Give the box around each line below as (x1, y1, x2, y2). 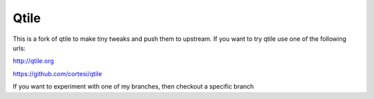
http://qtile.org (12, 57, 55, 65)
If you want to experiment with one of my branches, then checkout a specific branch (12, 82, 254, 91)
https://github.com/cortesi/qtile (12, 69, 103, 78)
